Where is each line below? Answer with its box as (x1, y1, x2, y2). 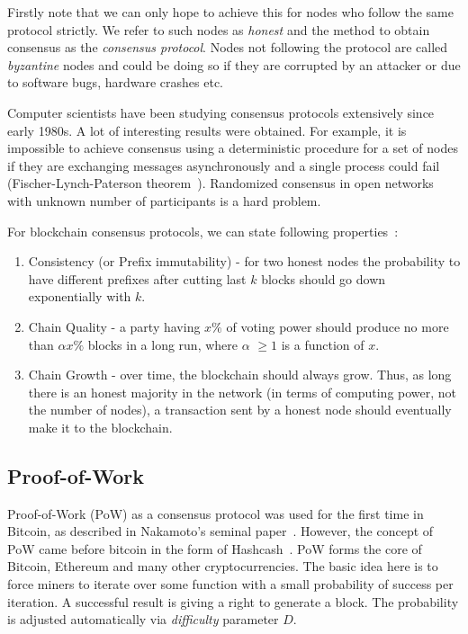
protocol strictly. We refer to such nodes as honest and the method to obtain (7, 20, 430, 39)
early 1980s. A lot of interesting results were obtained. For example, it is (7, 121, 407, 139)
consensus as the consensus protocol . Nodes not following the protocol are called (7, 38, 448, 57)
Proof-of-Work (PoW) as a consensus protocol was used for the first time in (7, 504, 424, 522)
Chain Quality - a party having (28, 317, 201, 335)
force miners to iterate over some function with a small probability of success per (7, 575, 454, 594)
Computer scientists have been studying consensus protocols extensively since (7, 103, 435, 121)
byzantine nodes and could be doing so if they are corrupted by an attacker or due (7, 55, 461, 74)
